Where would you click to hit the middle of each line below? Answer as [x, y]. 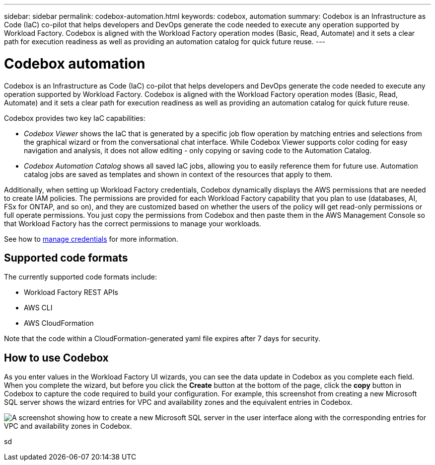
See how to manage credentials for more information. [91, 239]
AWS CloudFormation [59, 323]
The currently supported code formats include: [81, 277]
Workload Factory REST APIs [71, 292]
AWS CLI [38, 308]
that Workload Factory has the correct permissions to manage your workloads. [133, 223]
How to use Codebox [56, 358]
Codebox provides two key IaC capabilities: [75, 118]
